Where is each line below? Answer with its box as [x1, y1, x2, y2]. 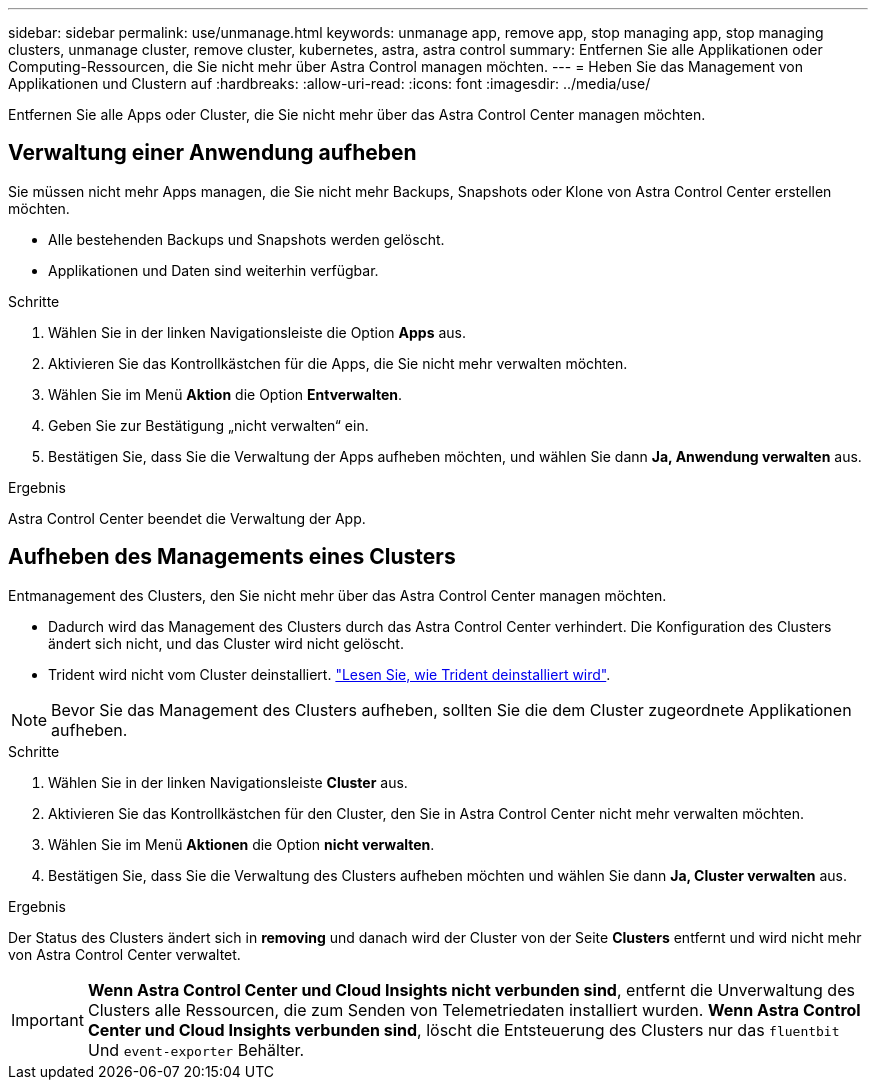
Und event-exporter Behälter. [87, 1039, 305, 1060]
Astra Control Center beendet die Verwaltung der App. [8, 509, 366, 527]
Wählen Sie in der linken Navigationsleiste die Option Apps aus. [48, 323, 466, 341]
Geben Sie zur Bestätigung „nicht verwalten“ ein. [48, 416, 369, 434]
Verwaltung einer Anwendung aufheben [8, 140, 417, 166]
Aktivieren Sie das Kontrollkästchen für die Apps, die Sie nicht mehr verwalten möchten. [48, 354, 628, 372]
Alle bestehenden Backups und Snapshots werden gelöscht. [48, 230, 445, 248]
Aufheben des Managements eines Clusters [8, 544, 456, 570]
